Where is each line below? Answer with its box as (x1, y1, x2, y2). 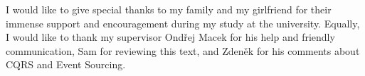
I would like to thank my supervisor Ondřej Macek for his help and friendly (6, 30, 335, 44)
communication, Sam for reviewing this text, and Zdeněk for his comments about (6, 43, 360, 58)
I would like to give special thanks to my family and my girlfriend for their (6, 2, 332, 16)
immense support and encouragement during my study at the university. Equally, (6, 15, 360, 30)
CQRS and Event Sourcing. (6, 57, 126, 72)
